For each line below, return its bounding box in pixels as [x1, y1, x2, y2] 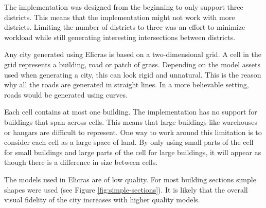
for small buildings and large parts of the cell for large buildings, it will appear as [4, 146, 261, 157]
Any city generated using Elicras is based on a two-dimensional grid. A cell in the [4, 49, 262, 60]
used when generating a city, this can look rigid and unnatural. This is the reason [4, 69, 261, 80]
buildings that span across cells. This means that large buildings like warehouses [4, 116, 258, 127]
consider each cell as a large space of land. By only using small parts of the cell [4, 137, 254, 147]
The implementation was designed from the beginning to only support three [4, 2, 243, 12]
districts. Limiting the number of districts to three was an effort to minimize [4, 22, 245, 32]
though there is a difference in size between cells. [4, 157, 158, 167]
